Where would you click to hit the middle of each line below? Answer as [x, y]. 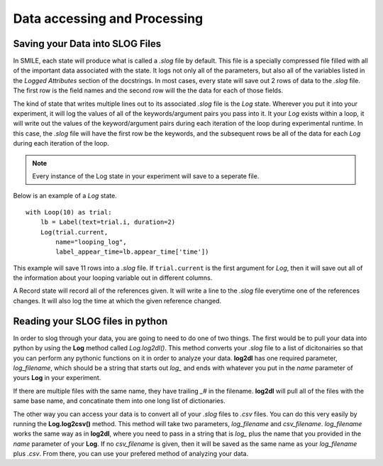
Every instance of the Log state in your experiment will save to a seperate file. [146, 176]
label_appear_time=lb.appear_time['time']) [132, 252]
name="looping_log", [91, 242]
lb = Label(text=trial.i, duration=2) [108, 222]
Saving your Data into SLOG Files [87, 44]
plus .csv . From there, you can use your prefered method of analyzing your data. [131, 454]
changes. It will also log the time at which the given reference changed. [117, 300]
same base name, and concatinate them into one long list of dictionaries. [120, 401]
